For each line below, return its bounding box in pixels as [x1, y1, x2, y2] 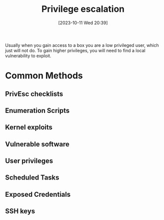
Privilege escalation [41, 3, 125, 15]
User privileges [5, 157, 53, 165]
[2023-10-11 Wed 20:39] [58, 20, 108, 26]
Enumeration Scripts [5, 106, 70, 114]
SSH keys [5, 207, 36, 216]
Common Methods [5, 70, 83, 81]
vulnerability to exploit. [5, 53, 52, 59]
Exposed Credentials [5, 190, 71, 198]
